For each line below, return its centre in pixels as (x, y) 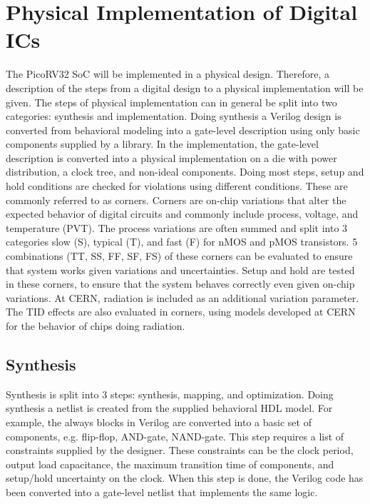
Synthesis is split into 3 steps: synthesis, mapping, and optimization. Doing (170, 394)
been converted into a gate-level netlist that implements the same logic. (162, 492)
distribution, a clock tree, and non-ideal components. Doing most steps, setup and (185, 172)
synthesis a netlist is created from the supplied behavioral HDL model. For (169, 408)
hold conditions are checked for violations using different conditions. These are (177, 186)
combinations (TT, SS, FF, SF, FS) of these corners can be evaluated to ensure (179, 256)
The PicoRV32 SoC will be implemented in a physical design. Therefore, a (168, 74)
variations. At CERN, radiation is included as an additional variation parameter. (183, 297)
